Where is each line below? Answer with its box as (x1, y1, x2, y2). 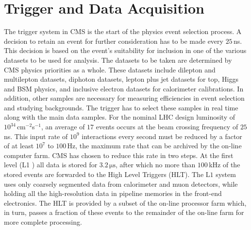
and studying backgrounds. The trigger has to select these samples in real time (4, 102, 238, 112)
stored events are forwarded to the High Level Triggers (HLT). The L (4, 169, 210, 179)
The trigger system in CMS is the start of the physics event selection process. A (4, 26, 242, 36)
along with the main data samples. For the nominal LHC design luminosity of (4, 112, 235, 122)
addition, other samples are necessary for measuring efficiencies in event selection (4, 93, 245, 103)
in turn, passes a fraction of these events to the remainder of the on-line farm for (4, 207, 244, 217)
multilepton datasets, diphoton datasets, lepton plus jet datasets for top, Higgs (4, 74, 238, 84)
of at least (4, 141, 34, 151)
